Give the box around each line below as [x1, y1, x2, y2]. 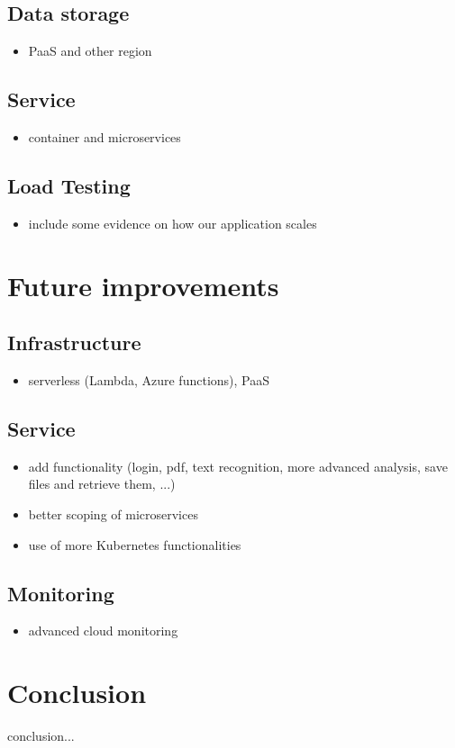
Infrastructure [7, 329, 141, 356]
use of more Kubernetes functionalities [28, 535, 241, 554]
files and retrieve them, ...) [28, 474, 176, 493]
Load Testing [7, 171, 131, 199]
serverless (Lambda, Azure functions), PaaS [28, 370, 269, 389]
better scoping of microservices [28, 504, 198, 523]
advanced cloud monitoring [28, 621, 178, 640]
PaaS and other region [28, 41, 152, 60]
